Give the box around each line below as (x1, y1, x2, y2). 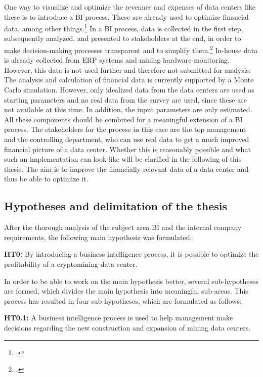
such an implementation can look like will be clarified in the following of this (4, 154, 242, 164)
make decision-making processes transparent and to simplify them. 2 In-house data (4, 43, 258, 55)
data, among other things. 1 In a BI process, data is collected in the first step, (4, 22, 243, 33)
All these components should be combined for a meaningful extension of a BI (4, 114, 243, 124)
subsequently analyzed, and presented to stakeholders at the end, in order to (4, 33, 241, 43)
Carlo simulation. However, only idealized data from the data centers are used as (4, 84, 254, 95)
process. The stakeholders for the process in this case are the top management (4, 124, 246, 134)
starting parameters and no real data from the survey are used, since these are (4, 94, 247, 105)
